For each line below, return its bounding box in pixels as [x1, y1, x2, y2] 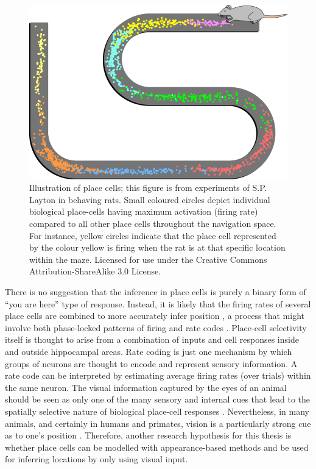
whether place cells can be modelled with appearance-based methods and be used [5, 440, 309, 453]
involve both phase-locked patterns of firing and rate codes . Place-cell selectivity [5, 321, 307, 334]
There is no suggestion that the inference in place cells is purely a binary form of [5, 285, 306, 298]
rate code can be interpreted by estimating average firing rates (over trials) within [5, 369, 311, 382]
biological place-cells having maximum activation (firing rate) [29, 205, 258, 218]
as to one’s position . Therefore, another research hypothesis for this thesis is [5, 429, 292, 442]
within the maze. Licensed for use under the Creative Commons [29, 252, 267, 265]
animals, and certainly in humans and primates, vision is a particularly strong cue [5, 417, 311, 429]
